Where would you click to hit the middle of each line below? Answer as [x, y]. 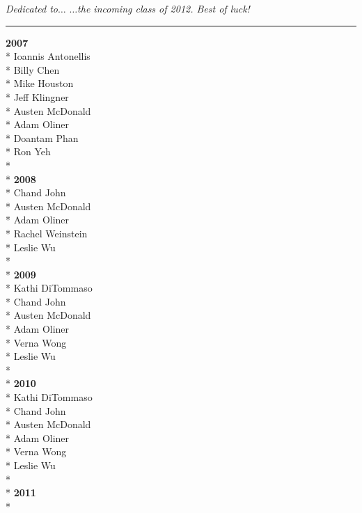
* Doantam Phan [42, 137]
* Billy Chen [33, 69]
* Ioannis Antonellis [48, 56]
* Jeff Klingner [37, 96]
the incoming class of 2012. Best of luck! [164, 8]
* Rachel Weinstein [47, 233]
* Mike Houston [40, 83]
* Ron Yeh [28, 151]
